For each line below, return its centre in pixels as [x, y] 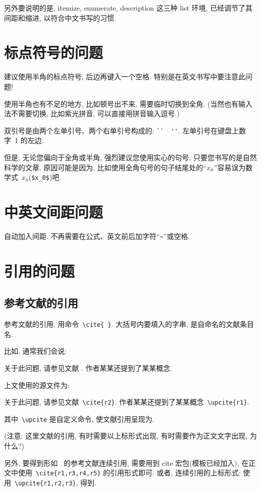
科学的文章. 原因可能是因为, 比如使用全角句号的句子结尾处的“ [105, 167]
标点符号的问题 [54, 52]
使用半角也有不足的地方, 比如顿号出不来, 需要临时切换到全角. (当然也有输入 [128, 103]
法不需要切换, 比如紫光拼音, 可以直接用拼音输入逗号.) [92, 113]
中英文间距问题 [54, 211]
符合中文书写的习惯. [83, 17]
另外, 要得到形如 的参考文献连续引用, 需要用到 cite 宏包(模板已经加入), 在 [126, 462]
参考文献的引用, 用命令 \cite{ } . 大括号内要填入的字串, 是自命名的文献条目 [129, 324]
